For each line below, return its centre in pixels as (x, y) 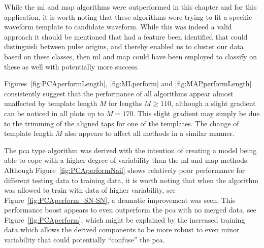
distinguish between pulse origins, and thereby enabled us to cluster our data (124, 46)
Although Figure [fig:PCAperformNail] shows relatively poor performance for (125, 170)
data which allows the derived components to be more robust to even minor (122, 229)
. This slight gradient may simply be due (196, 113)
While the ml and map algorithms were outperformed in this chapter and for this (130, 7)
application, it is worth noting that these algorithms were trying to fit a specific (128, 16)
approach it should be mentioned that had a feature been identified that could (126, 36)
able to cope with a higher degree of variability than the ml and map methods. (127, 160)
